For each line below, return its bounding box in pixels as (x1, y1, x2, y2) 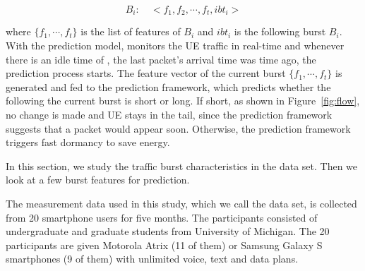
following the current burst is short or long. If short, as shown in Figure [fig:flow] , (6, 93, 360, 108)
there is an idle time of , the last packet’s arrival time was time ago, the (6, 52, 316, 66)
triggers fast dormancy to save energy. (6, 135, 170, 150)
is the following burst (234, 24, 326, 39)
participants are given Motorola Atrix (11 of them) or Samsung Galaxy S (6, 237, 323, 252)
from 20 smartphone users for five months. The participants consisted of (6, 210, 318, 224)
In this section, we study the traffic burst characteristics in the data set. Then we (6, 158, 358, 173)
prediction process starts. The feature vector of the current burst (6, 66, 286, 80)
